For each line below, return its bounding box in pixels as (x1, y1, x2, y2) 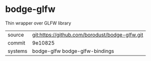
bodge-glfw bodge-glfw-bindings (32, 47, 115, 54)
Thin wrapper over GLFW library (5, 20, 71, 26)
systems (7, 47, 27, 54)
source (7, 31, 24, 38)
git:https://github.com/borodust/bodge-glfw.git (32, 31, 144, 38)
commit (7, 39, 25, 46)
